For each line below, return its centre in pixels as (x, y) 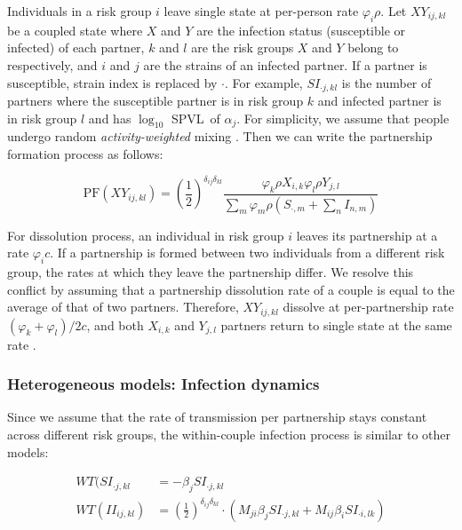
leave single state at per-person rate (261, 11)
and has (110, 118)
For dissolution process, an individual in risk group (146, 235)
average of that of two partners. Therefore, (123, 307)
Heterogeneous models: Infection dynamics (163, 384)
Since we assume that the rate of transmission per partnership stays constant (217, 417)
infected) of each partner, (76, 47)
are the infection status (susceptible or (301, 30)
